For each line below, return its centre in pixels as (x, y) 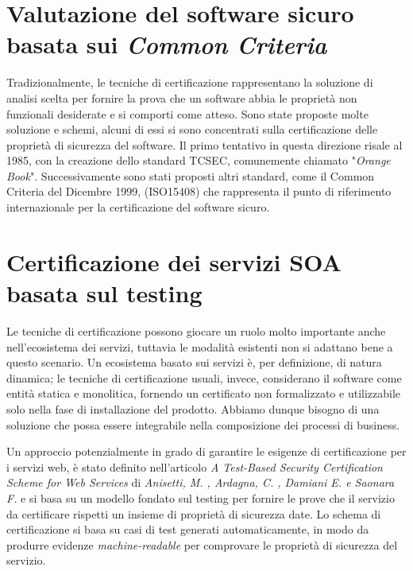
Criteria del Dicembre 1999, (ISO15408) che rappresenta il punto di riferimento (199, 191)
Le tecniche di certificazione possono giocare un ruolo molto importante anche (196, 330)
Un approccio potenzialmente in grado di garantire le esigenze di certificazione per (206, 451)
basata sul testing (104, 293)
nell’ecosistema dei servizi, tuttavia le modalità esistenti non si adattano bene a (200, 346)
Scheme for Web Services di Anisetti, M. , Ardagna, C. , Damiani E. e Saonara (201, 482)
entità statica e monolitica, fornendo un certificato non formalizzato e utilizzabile (204, 393)
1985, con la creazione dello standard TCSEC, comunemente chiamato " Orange (199, 160)
